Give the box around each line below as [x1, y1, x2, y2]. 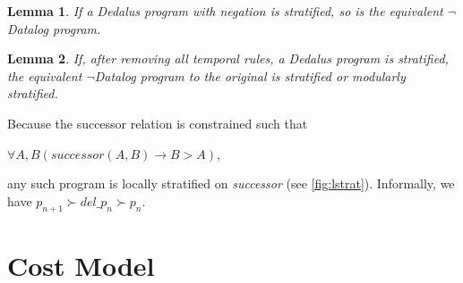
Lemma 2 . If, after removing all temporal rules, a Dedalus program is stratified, [7, 49, 449, 68]
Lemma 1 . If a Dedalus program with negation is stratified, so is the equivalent [7, 2, 443, 20]
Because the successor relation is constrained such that [7, 113, 308, 132]
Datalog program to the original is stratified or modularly [94, 66, 406, 85]
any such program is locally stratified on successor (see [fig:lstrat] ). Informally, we [7, 174, 455, 193]
